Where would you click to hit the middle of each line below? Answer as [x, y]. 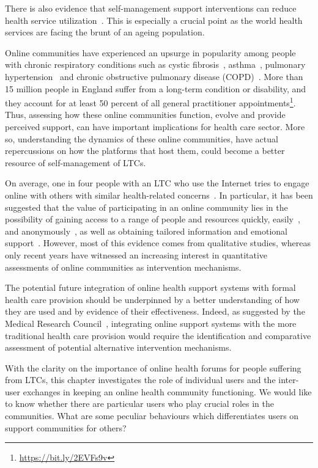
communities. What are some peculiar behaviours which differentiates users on [152, 416]
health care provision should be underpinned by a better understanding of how [152, 299]
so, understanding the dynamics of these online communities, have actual [142, 138]
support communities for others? [66, 427]
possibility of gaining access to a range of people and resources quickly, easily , [153, 219]
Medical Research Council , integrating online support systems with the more [151, 323]
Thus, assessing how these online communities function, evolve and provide [145, 115]
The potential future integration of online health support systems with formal [150, 287]
